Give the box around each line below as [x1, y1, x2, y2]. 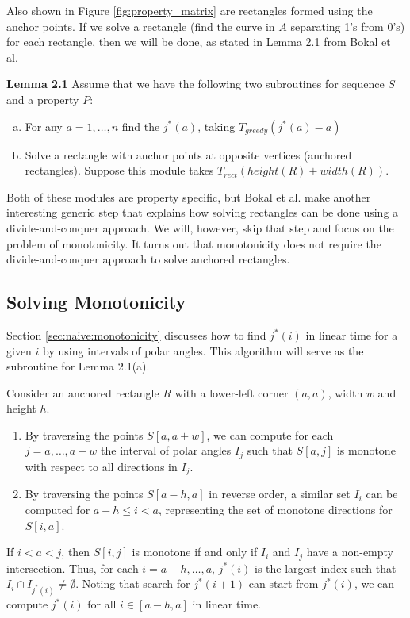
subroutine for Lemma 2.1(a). [6, 358, 150, 374]
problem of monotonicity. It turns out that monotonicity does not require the [6, 235, 381, 251]
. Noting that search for [75, 575, 190, 592]
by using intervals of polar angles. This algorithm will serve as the [43, 342, 364, 359]
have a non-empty [306, 543, 394, 560]
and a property [6, 90, 79, 107]
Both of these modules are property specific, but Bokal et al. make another [6, 188, 371, 205]
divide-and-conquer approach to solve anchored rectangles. [6, 251, 290, 267]
